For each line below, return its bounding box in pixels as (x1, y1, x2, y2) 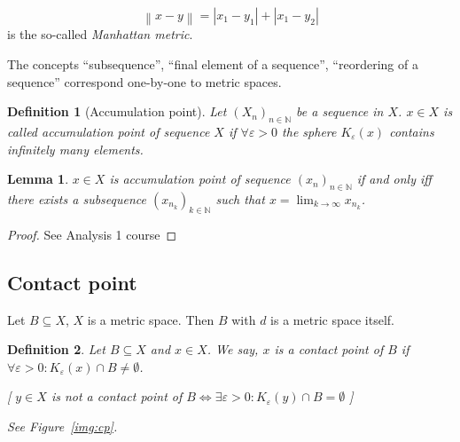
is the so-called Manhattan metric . (7, 25, 193, 43)
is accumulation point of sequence (109, 170, 291, 188)
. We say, (207, 340, 259, 359)
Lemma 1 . (7, 170, 69, 188)
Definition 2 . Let (7, 340, 105, 359)
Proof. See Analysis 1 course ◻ (7, 225, 177, 243)
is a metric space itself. (270, 310, 394, 328)
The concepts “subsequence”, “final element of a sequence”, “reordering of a (7, 54, 418, 73)
